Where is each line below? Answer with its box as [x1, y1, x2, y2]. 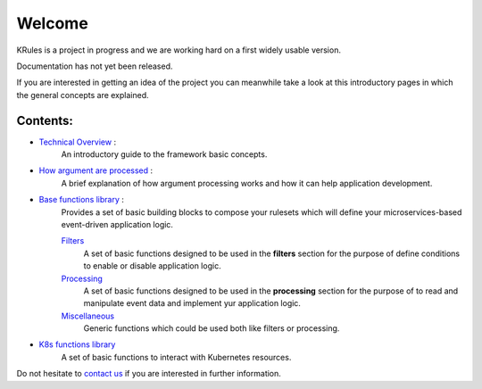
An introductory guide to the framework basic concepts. [61, 149, 268, 160]
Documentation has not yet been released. [16, 61, 173, 71]
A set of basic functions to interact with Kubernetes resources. [61, 352, 292, 362]
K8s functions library [38, 339, 116, 350]
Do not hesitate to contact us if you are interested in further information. [16, 368, 281, 379]
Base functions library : [38, 194, 125, 205]
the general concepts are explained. [16, 89, 149, 100]
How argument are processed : [38, 165, 154, 176]
